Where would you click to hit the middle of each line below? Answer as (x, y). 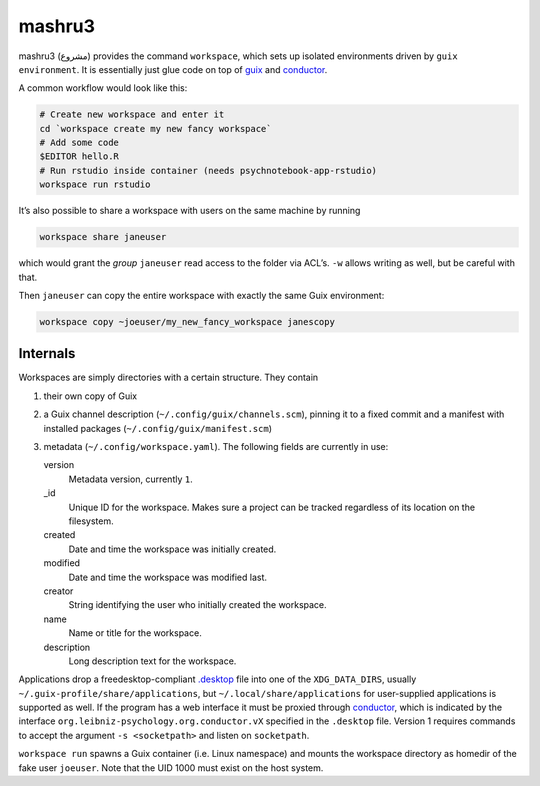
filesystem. (91, 521)
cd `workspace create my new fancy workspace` (155, 128)
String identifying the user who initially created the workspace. (197, 605)
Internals (47, 353)
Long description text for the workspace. (152, 661)
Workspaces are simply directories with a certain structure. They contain (168, 377)
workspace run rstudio (95, 184)
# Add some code (79, 143)
